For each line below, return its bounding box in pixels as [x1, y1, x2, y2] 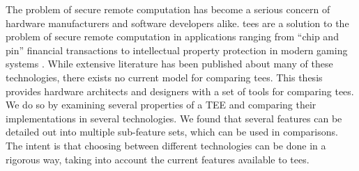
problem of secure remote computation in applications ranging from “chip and [6, 29, 339, 44]
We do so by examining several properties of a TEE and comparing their [6, 97, 316, 112]
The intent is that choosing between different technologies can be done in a [6, 138, 326, 152]
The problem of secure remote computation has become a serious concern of [6, 2, 330, 16]
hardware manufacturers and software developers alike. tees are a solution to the [6, 15, 349, 30]
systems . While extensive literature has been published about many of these [6, 56, 333, 71]
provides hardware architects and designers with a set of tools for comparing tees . [6, 83, 354, 98]
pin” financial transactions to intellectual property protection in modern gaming [6, 42, 348, 57]
